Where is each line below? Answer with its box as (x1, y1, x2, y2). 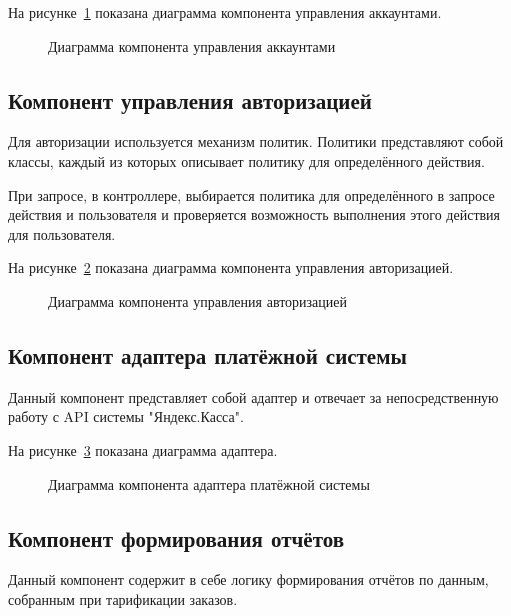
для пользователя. (8, 223, 116, 244)
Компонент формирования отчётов (8, 522, 345, 553)
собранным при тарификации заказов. (8, 588, 238, 609)
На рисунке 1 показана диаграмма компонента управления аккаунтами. (8, 2, 442, 22)
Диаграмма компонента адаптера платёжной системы (48, 473, 370, 494)
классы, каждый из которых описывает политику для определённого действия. (8, 150, 485, 171)
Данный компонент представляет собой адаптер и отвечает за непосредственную (8, 386, 499, 407)
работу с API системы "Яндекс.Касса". (8, 406, 244, 427)
